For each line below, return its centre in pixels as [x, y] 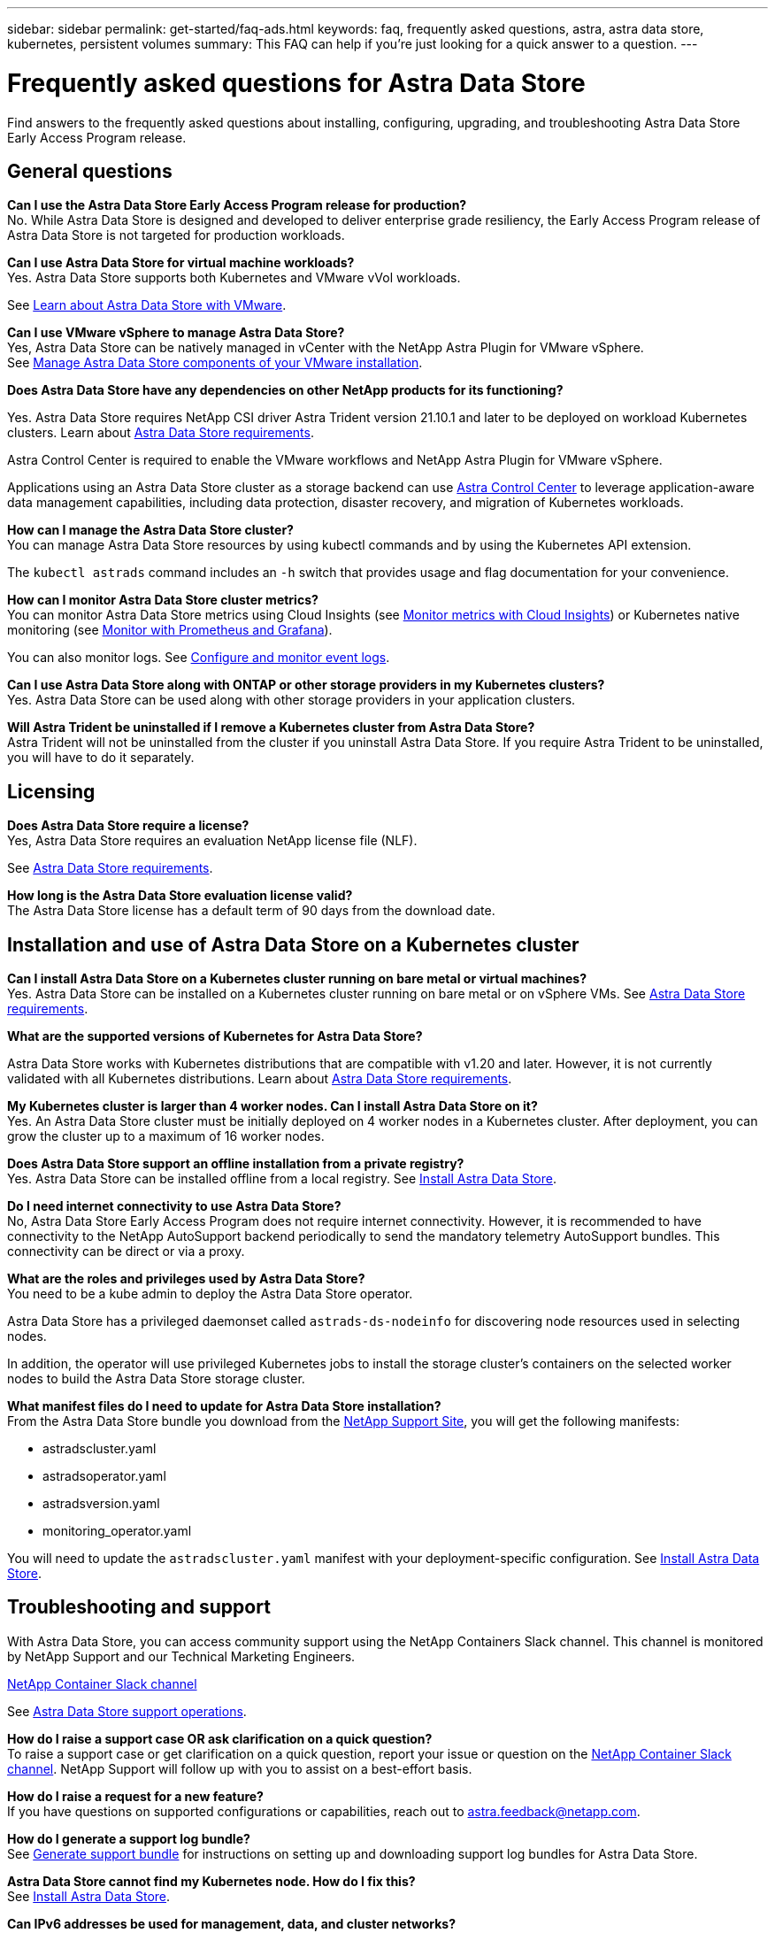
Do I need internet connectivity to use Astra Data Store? [174, 1206]
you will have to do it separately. [101, 758]
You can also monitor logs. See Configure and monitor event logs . [199, 658]
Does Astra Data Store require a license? [128, 826]
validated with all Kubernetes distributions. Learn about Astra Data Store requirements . [260, 1079]
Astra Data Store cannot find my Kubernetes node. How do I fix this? [211, 1881]
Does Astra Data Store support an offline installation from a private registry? [236, 1164]
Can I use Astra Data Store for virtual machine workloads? [181, 263]
